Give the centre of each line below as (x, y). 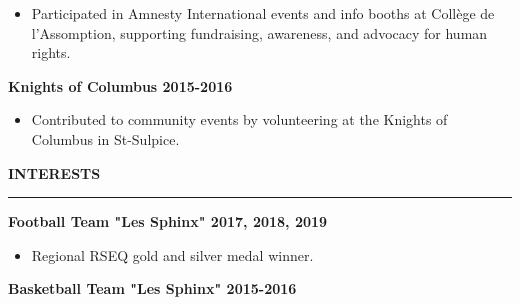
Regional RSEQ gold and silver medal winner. (172, 254)
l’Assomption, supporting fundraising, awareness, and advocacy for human (259, 32)
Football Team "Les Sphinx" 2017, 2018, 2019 (168, 221)
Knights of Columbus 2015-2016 (120, 85)
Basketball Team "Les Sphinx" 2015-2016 (152, 288)
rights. (51, 52)
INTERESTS (54, 172)
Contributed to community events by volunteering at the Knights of (239, 119)
